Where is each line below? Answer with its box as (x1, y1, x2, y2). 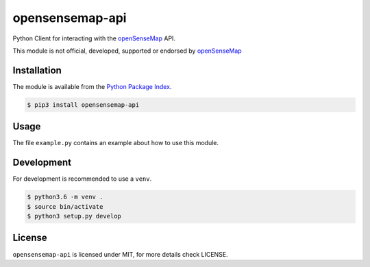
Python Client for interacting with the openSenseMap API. (12, 34, 176, 42)
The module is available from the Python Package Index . (12, 82, 172, 90)
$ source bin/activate (27, 203, 103, 210)
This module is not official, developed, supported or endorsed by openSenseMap (12, 47, 243, 55)
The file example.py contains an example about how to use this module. (12, 139, 219, 147)
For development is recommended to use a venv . (12, 175, 152, 183)
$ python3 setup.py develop (27, 212, 121, 220)
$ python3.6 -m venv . (27, 193, 103, 201)
